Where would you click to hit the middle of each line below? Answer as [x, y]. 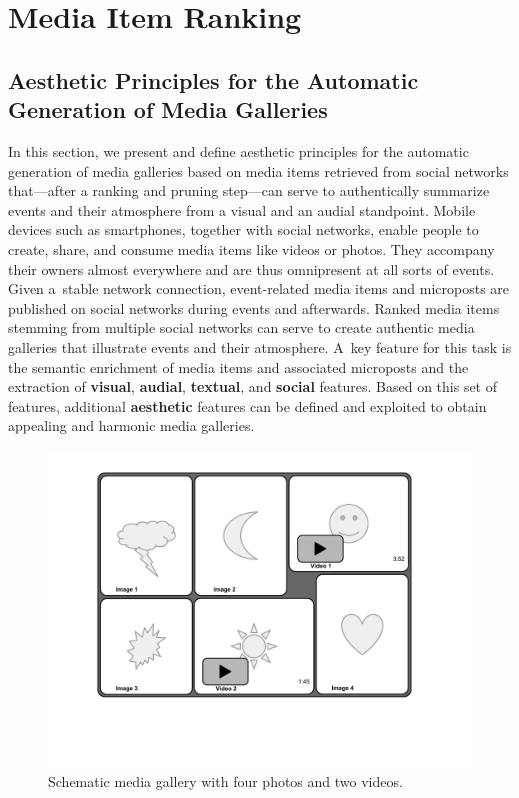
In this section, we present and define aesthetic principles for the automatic [238, 150]
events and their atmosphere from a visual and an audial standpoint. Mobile [242, 209]
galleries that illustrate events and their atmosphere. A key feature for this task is [260, 346]
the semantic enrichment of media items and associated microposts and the [238, 366]
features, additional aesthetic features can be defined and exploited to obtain [247, 405]
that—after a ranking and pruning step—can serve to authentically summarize [249, 190]
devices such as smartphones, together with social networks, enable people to [243, 229]
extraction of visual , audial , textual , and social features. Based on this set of [253, 386]
